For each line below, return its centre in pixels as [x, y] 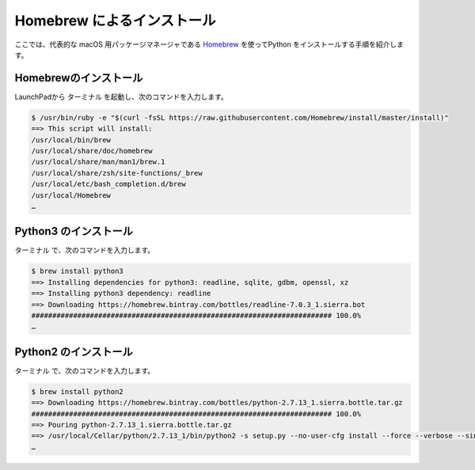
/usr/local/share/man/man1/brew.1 [98, 162]
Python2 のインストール [74, 352]
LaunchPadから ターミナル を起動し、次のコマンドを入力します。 [122, 97]
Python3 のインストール [74, 231]
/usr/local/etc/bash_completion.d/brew [108, 184]
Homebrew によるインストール [116, 21]
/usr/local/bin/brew [71, 140]
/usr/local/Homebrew [71, 195]
